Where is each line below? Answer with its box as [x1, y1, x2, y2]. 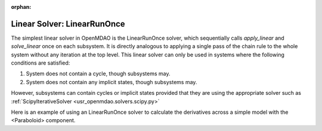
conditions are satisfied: [11, 59, 70, 66]
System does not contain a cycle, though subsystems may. [26, 70, 171, 77]
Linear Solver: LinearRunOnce [11, 18, 125, 29]
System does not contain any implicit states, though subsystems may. [26, 78, 197, 85]
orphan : [11, 4, 32, 10]
